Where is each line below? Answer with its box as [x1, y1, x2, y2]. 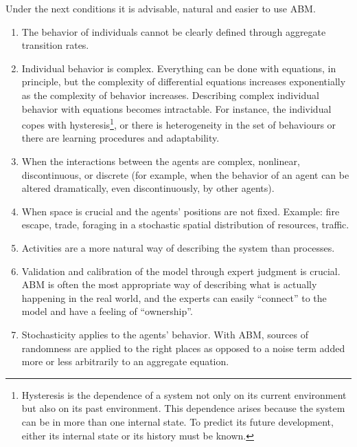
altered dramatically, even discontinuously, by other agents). [21, 181, 275, 195]
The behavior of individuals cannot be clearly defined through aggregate [21, 24, 326, 39]
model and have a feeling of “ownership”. [21, 304, 193, 318]
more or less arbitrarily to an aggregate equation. [21, 354, 229, 369]
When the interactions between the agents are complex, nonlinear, [21, 154, 300, 168]
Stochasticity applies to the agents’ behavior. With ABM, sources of [21, 327, 308, 341]
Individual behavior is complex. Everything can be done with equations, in [21, 61, 336, 75]
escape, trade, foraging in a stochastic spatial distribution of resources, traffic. [21, 217, 349, 232]
